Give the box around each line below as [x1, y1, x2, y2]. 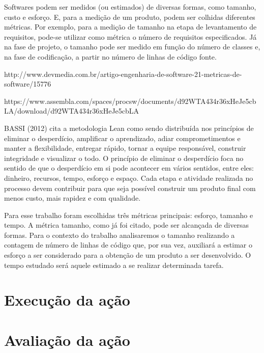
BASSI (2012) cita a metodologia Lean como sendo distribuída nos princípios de [4, 122, 254, 133]
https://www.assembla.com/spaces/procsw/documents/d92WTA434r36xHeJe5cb [4, 95, 256, 106]
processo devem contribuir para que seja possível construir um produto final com [4, 182, 256, 193]
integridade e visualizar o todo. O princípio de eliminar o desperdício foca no [4, 152, 244, 163]
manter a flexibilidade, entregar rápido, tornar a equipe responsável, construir [4, 143, 246, 153]
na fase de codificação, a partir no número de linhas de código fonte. [4, 51, 217, 62]
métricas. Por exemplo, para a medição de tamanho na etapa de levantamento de [4, 21, 257, 32]
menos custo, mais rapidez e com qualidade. [4, 193, 141, 203]
